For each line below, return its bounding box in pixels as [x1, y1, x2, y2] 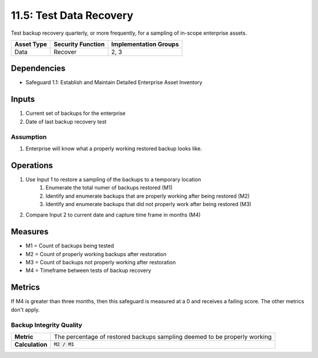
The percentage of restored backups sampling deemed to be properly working [54, 333, 272, 341]
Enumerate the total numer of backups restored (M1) [45, 184, 173, 191]
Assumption [11, 132, 47, 141]
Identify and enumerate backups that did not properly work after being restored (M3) [45, 200, 251, 207]
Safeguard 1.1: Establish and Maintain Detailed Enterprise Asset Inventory [25, 79, 203, 86]
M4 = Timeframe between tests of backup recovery [25, 267, 151, 274]
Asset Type [14, 40, 47, 48]
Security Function [54, 40, 105, 48]
